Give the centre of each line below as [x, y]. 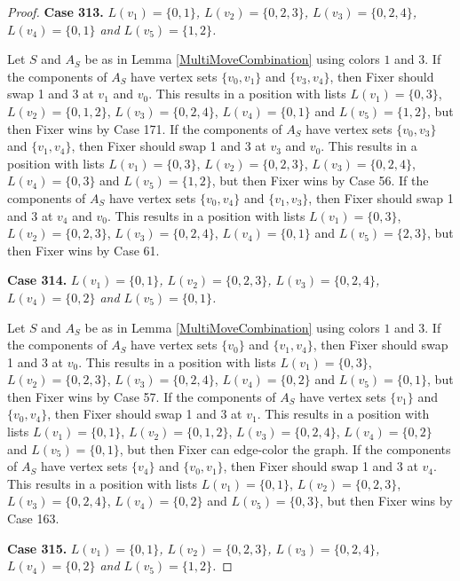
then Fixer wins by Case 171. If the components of [145, 128]
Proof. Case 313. [56, 12]
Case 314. [37, 280]
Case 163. [33, 518]
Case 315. [37, 548]
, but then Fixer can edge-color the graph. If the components [285, 448]
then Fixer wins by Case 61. [83, 250]
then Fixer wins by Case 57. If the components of [142, 396]
